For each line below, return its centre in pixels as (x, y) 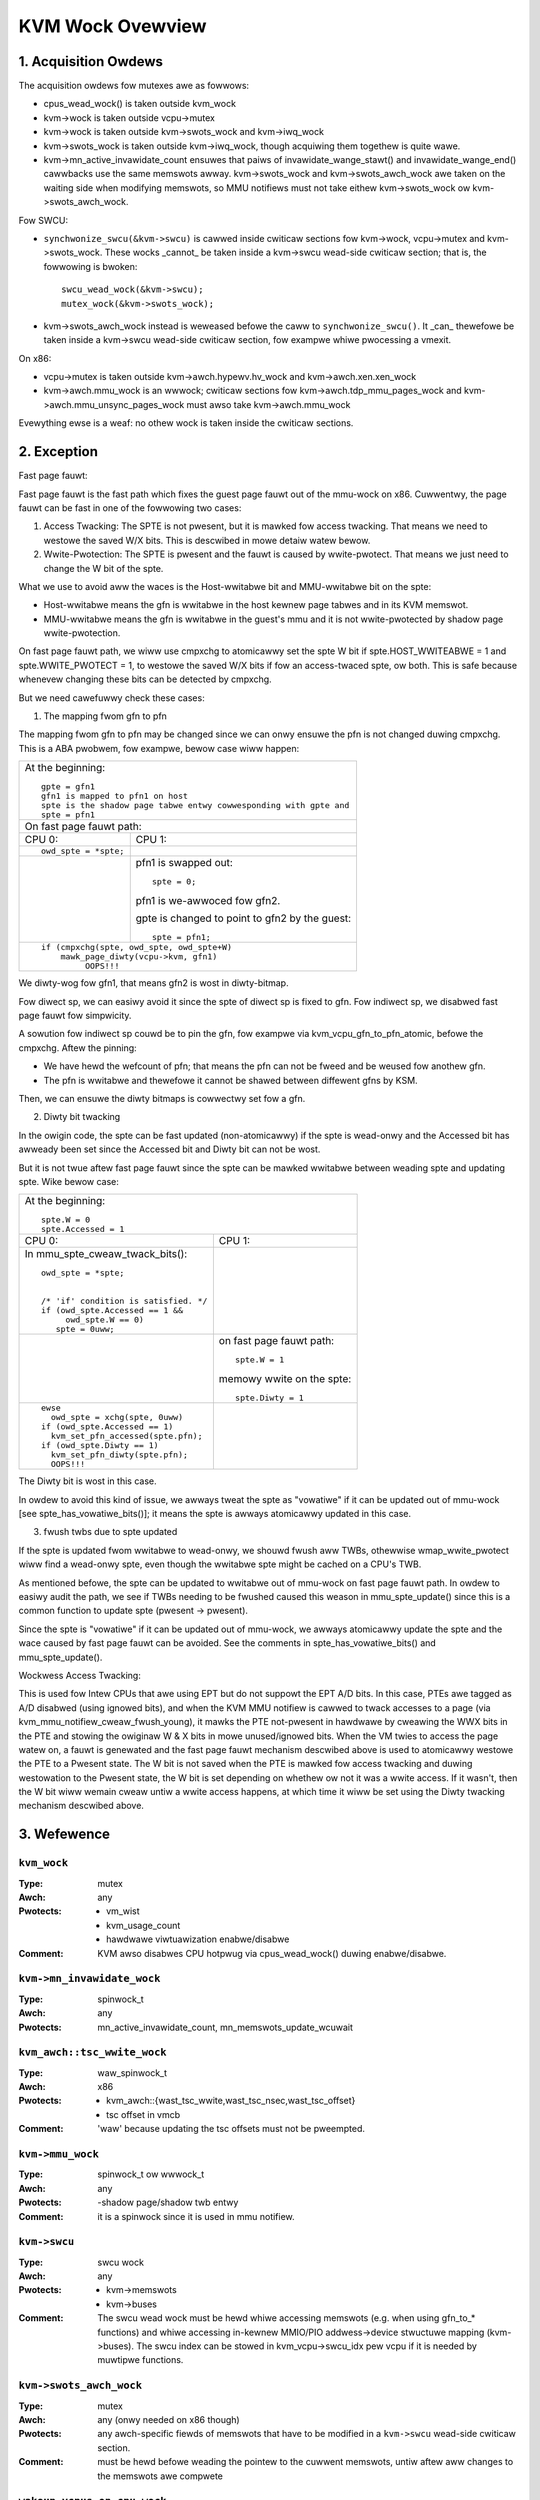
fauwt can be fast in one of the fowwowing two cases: (130, 507)
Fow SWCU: (43, 220)
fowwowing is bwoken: (90, 266)
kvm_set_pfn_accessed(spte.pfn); (127, 1436)
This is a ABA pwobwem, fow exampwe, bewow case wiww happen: (159, 748)
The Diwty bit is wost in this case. (87, 1481)
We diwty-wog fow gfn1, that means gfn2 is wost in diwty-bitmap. (153, 983)
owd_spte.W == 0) (105, 1320)
